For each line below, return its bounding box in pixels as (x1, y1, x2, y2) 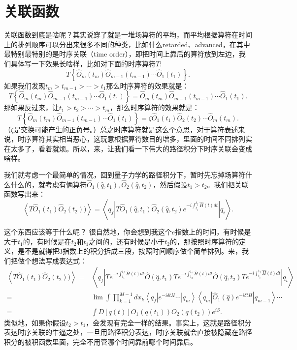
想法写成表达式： (31, 255, 87, 265)
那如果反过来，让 (4, 102, 59, 113)
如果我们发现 (4, 80, 45, 90)
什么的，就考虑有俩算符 (10, 179, 87, 189)
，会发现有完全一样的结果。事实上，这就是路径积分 (86, 317, 252, 327)
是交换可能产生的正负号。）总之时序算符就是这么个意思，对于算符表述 (14, 124, 238, 134)
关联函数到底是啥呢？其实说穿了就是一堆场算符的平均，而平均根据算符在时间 (4, 29, 252, 40)
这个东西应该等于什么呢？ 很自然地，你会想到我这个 (4, 227, 172, 237)
